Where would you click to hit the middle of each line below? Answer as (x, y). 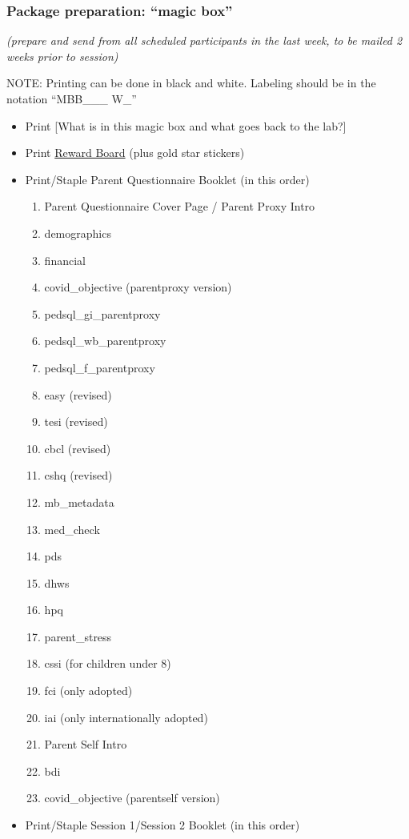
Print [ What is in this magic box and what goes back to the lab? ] (186, 125)
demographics (78, 233)
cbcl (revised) (78, 448)
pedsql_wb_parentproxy (105, 341)
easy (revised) (78, 394)
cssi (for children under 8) (108, 663)
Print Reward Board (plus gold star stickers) (135, 153)
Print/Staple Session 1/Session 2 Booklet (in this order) (162, 825)
